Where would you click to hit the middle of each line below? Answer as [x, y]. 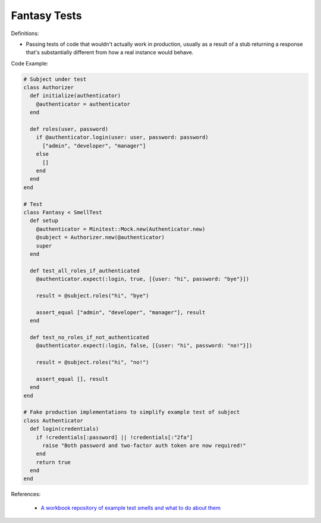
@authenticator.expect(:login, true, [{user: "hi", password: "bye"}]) [143, 279]
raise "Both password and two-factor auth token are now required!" [144, 445]
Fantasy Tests [47, 15]
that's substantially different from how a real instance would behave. [110, 52]
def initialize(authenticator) [75, 96]
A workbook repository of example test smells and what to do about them [131, 508]
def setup [44, 221]
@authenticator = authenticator [83, 104]
